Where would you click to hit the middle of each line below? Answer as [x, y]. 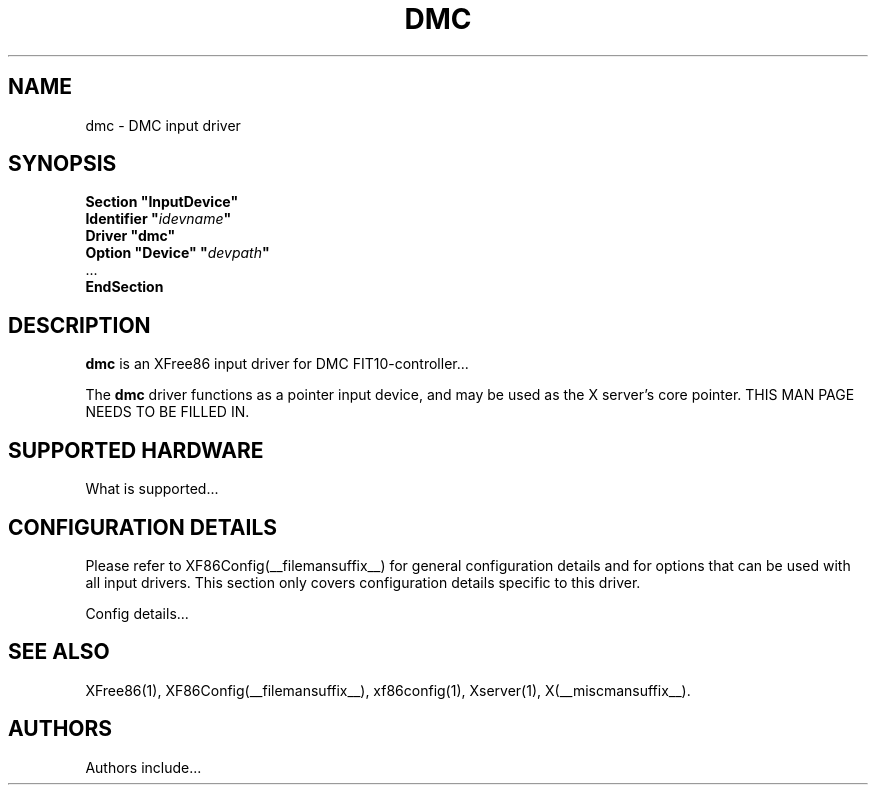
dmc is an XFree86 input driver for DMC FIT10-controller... [277, 364]
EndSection [124, 287]
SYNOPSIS [62, 164]
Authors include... [143, 767]
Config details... [137, 613]
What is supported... [152, 489]
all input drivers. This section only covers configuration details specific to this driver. [363, 582]
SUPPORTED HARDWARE [136, 450]
